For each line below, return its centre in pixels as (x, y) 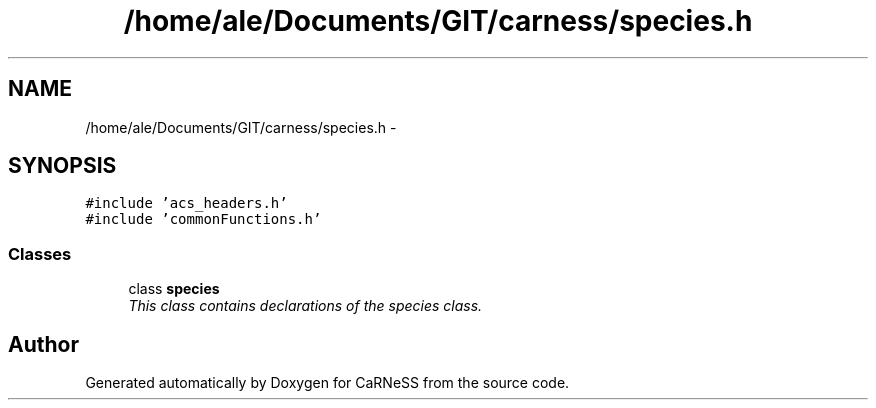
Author (43, 344)
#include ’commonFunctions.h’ (203, 219)
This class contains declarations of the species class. (305, 306)
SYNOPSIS (62, 166)
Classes (40, 253)
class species (174, 289)
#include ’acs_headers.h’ (186, 203)
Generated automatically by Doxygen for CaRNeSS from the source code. (327, 383)
